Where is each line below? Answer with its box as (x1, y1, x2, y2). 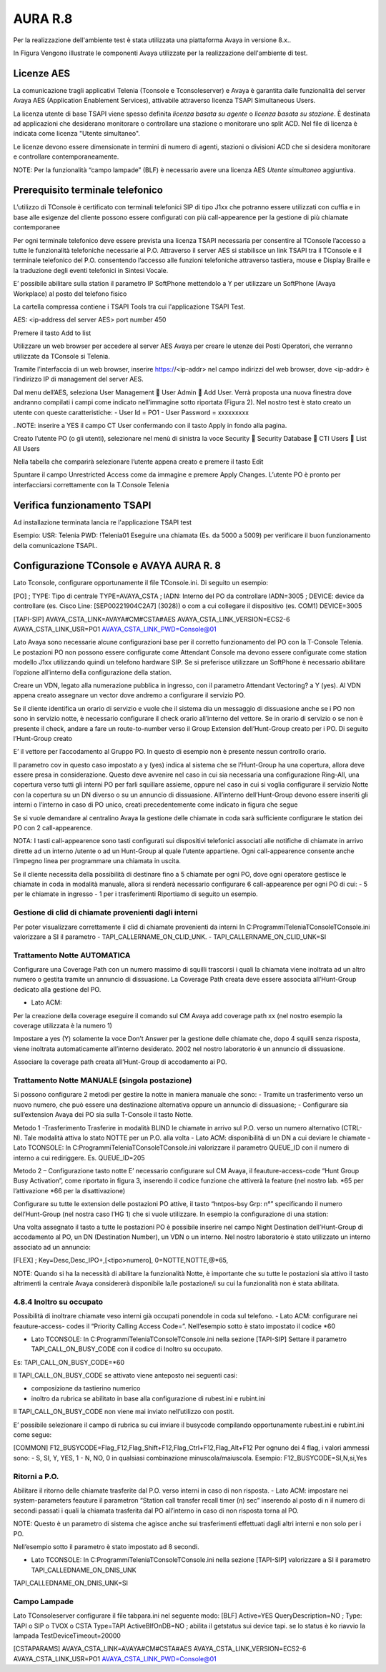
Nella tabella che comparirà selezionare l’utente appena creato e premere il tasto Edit (13, 457, 264, 466)
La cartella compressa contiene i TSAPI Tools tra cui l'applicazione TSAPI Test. (13, 302, 246, 311)
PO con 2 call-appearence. (13, 824, 93, 832)
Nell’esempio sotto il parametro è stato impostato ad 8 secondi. (13, 1542, 199, 1551)
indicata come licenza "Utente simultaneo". (13, 129, 141, 138)
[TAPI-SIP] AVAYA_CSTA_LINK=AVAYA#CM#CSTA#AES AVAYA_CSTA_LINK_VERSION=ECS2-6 (13, 614, 290, 623)
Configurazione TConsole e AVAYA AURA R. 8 (13, 559, 222, 572)
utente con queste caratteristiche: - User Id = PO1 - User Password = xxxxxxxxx (13, 408, 249, 417)
